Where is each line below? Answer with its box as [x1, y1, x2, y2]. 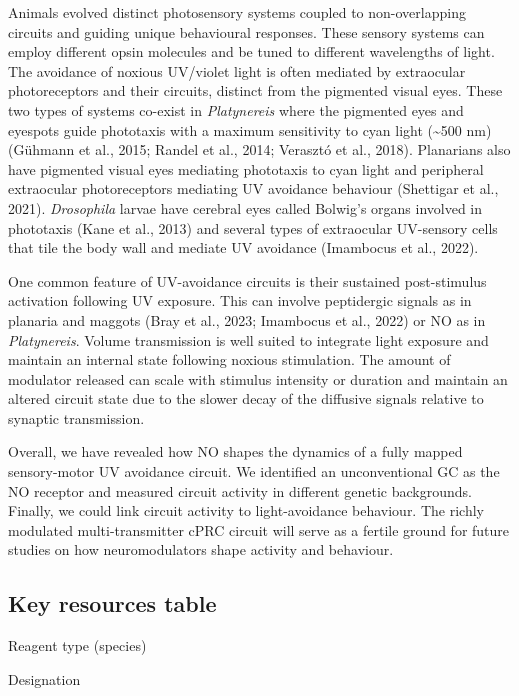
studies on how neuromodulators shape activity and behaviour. [8, 539, 394, 560]
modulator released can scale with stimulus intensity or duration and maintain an [8, 368, 508, 389]
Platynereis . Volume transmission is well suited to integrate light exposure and [8, 329, 489, 350]
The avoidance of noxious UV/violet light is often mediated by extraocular [8, 60, 466, 81]
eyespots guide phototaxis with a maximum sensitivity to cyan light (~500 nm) [8, 119, 492, 140]
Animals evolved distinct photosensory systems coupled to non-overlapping [8, 2, 466, 22]
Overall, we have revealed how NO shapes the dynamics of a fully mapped [8, 441, 463, 462]
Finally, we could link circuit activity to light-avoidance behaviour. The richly [8, 500, 484, 521]
